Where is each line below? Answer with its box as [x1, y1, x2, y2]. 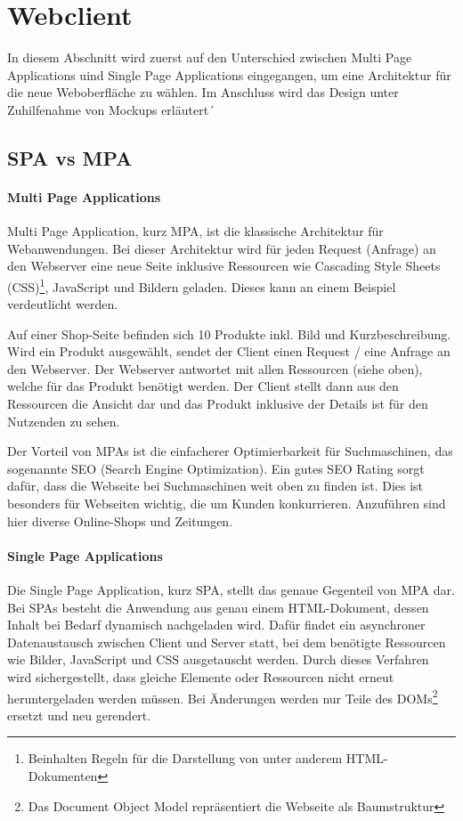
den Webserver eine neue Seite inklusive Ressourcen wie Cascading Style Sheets [7, 256, 441, 275]
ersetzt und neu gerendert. [7, 705, 151, 724]
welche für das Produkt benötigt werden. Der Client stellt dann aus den [7, 377, 399, 395]
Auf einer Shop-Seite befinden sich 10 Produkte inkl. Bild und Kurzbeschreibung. [7, 324, 451, 343]
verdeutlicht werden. [7, 295, 118, 313]
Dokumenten [28, 767, 98, 785]
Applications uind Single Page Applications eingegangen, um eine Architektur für [7, 65, 451, 84]
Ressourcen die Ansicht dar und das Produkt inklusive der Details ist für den [7, 394, 428, 413]
